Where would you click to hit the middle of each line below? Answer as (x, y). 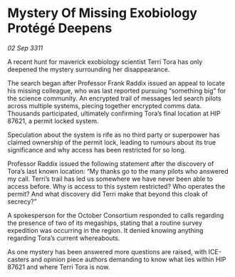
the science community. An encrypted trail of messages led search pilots (115, 98)
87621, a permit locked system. (53, 121)
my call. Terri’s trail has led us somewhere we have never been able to (110, 179)
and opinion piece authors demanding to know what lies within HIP (129, 259)
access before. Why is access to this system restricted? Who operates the (116, 186)
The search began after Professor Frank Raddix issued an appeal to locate (116, 83)
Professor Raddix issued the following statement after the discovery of (111, 163)
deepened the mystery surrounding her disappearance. (89, 69)
